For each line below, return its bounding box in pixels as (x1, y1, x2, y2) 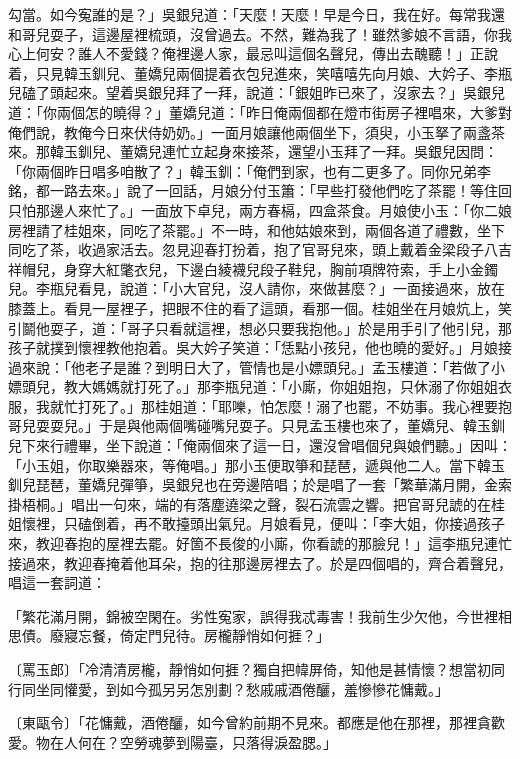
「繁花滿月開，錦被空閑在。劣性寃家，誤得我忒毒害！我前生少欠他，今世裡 (8, 605, 498, 626)
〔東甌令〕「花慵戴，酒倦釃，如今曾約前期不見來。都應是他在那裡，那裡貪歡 (8, 712, 505, 733)
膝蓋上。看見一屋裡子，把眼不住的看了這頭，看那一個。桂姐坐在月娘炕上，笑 (8, 297, 512, 318)
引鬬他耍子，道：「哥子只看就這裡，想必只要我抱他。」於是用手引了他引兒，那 (8, 317, 512, 338)
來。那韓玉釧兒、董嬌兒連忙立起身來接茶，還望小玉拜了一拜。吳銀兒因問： (8, 141, 498, 162)
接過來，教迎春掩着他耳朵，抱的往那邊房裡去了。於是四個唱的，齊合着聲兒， (8, 552, 512, 573)
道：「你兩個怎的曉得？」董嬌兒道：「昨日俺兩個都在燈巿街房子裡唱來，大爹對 (8, 101, 512, 122)
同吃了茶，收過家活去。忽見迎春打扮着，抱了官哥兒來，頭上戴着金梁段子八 (8, 239, 498, 260)
